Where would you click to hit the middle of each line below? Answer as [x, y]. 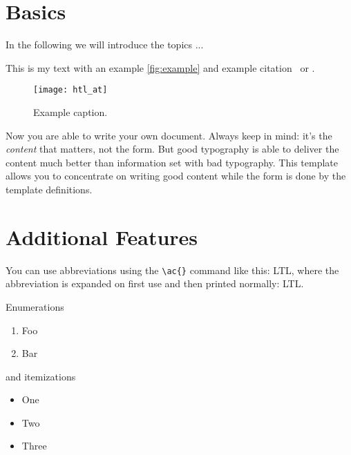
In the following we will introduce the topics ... [105, 45]
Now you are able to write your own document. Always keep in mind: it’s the [169, 135]
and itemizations [41, 376]
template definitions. [49, 189]
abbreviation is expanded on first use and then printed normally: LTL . [155, 283]
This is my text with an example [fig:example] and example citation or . [160, 67]
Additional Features [102, 236]
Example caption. [70, 112]
